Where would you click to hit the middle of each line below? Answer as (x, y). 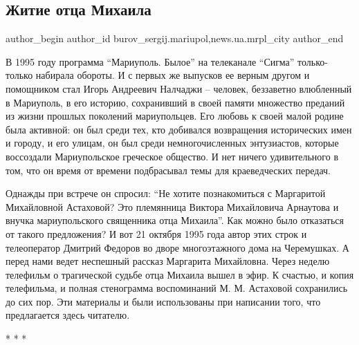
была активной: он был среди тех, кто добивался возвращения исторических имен (179, 129)
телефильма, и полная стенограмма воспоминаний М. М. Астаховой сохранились (177, 288)
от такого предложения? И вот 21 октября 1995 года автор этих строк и (156, 233)
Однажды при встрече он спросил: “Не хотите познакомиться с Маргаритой (166, 193)
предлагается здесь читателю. (68, 315)
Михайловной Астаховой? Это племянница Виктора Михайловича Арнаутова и (172, 206)
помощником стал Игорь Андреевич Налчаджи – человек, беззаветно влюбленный (179, 88)
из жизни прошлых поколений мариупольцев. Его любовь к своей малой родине (175, 116)
